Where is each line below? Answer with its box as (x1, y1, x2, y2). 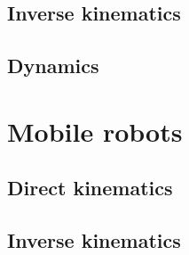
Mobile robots (7, 112, 183, 149)
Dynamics (7, 52, 99, 79)
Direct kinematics (7, 174, 173, 202)
